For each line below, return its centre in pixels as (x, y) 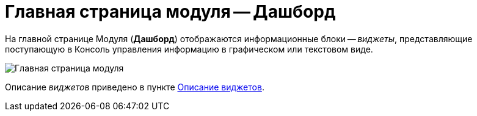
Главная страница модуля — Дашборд (170, 12)
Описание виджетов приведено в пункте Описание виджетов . (135, 87)
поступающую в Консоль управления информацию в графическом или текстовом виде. (189, 49)
